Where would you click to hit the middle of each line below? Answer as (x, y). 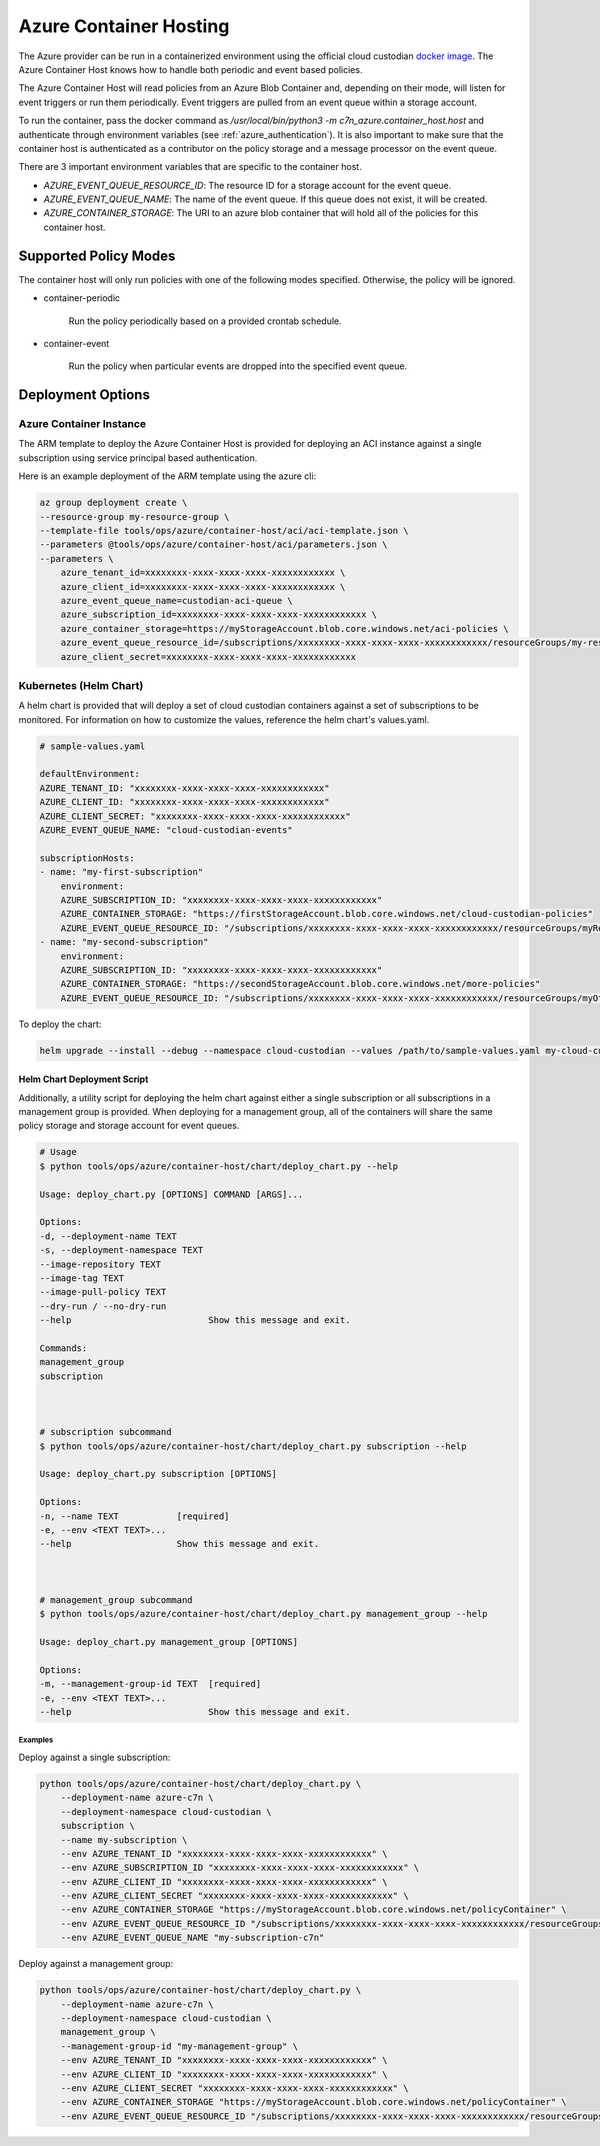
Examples (36, 1740)
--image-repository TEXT (100, 1264)
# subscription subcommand (105, 1432)
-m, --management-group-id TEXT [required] (150, 1684)
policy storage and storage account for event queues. (129, 1126)
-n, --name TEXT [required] (134, 1516)
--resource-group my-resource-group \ (134, 516)
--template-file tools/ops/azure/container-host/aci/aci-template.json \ (224, 531)
